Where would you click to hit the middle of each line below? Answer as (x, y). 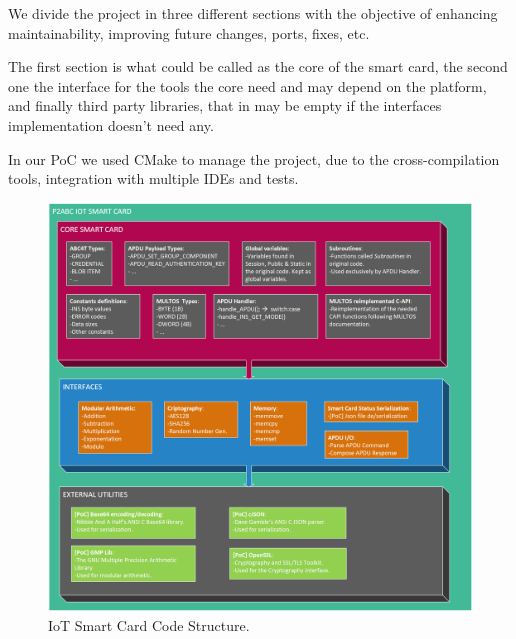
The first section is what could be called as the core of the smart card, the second (258, 66)
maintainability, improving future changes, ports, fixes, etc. (189, 32)
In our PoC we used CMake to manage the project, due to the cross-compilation (254, 158)
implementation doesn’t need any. (111, 124)
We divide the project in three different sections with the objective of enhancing (253, 13)
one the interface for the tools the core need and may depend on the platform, (247, 85)
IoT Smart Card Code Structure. (149, 624)
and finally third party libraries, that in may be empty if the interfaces (225, 105)
